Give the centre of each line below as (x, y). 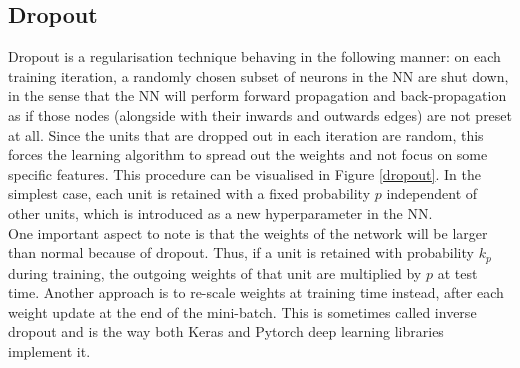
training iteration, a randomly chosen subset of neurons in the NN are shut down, (258, 75)
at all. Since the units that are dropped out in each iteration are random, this (246, 134)
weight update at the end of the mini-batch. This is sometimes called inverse (242, 311)
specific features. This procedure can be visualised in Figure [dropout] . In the (244, 173)
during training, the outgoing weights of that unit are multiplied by (215, 272)
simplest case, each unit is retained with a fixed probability (189, 193)
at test (457, 272)
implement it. (49, 350)
